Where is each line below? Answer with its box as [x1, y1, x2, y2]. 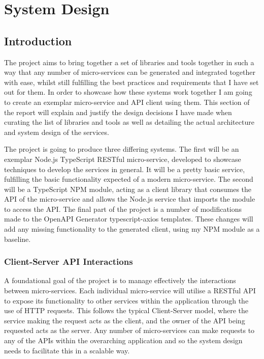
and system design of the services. [4, 126, 109, 137]
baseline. [4, 233, 31, 244]
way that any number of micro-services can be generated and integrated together [4, 67, 256, 77]
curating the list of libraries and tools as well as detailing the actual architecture [4, 117, 254, 127]
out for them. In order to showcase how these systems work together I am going [4, 87, 252, 97]
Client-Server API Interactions [4, 255, 133, 268]
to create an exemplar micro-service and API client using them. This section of [4, 96, 250, 107]
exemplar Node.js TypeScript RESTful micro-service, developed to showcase [4, 153, 241, 164]
